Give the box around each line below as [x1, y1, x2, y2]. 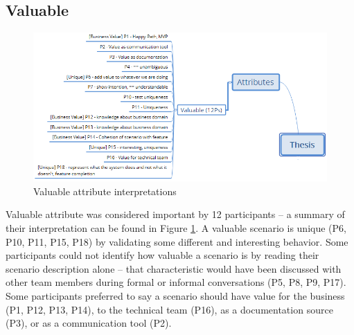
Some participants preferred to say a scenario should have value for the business [6, 288, 345, 302]
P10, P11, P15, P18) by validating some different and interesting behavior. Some [6, 234, 348, 248]
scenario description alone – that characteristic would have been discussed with [6, 261, 342, 275]
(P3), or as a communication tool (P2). [6, 316, 172, 330]
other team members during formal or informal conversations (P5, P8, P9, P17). [6, 275, 346, 289]
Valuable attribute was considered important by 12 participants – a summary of [6, 207, 345, 221]
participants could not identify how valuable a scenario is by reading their [6, 248, 319, 262]
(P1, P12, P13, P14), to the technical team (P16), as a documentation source [6, 302, 333, 316]
